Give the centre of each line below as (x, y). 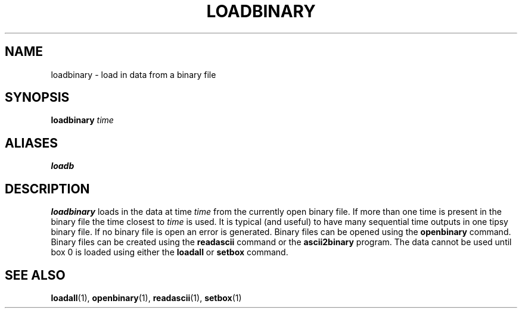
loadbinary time (82, 120)
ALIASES (32, 143)
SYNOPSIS (37, 98)
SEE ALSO (35, 275)
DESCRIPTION (47, 189)
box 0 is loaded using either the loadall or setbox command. (170, 252)
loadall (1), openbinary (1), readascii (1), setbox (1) (146, 298)
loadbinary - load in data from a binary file (133, 74)
